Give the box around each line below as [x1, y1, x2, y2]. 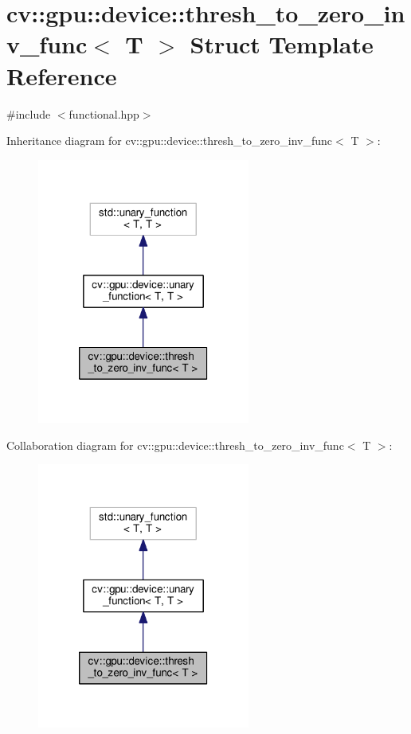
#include [6, 105, 51, 122]
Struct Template [190, 28, 374, 61]
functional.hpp [68, 105, 139, 122]
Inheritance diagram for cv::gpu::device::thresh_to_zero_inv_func [6, 132, 333, 149]
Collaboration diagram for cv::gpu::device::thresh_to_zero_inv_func [6, 436, 344, 453]
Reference [6, 59, 117, 92]
